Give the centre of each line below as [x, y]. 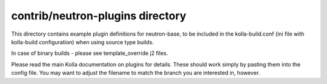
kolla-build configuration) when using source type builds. [83, 42]
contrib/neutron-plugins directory [99, 16]
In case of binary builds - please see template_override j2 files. [90, 53]
